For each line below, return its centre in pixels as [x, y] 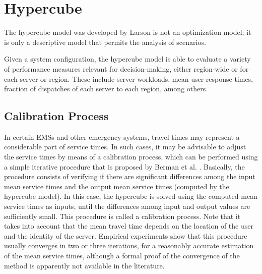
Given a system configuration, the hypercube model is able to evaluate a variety [127, 59]
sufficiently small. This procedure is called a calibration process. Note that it [122, 216]
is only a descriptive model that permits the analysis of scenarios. [105, 42]
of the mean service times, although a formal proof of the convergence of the [122, 256]
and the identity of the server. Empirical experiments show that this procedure [126, 235]
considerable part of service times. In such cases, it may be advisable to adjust [125, 147]
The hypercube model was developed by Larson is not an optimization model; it [128, 32]
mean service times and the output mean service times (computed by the [117, 186]
